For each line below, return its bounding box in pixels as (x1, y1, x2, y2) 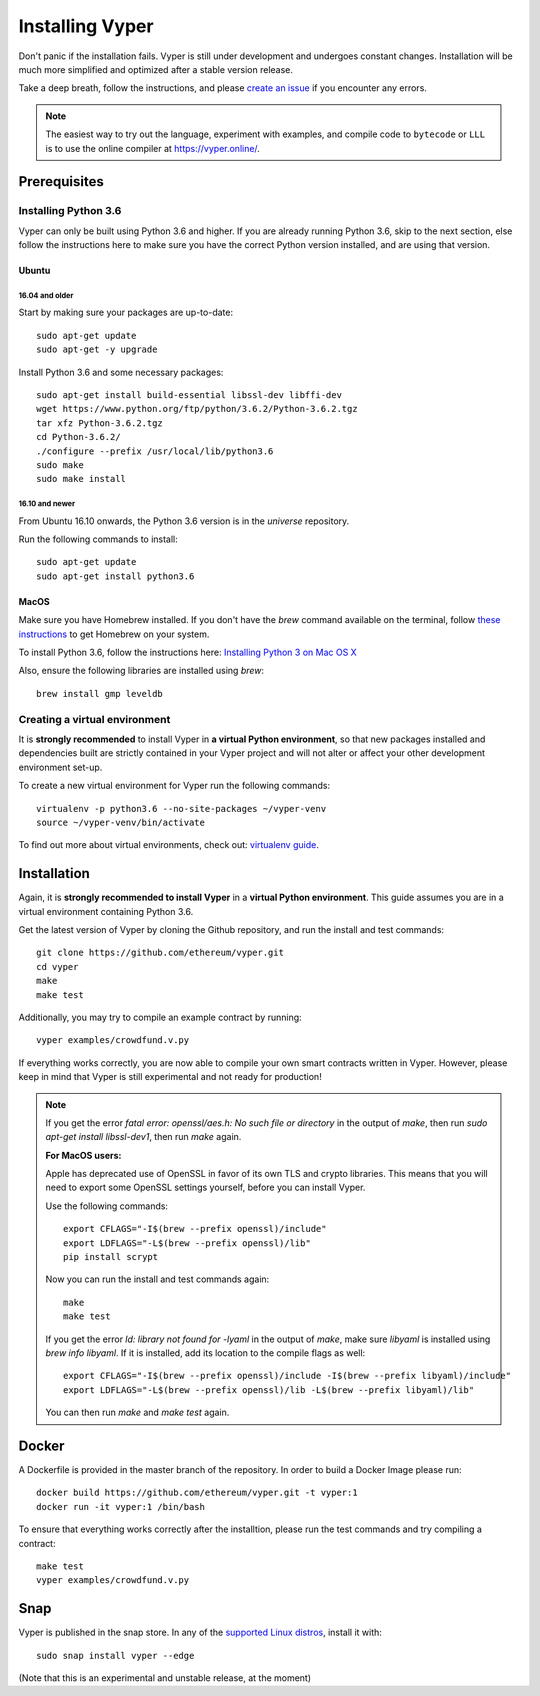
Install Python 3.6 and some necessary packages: (18, 366, 224, 378)
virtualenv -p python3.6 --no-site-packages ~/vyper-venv (36, 803, 327, 814)
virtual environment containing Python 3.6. (18, 905, 194, 917)
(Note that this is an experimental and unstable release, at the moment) (18, 1672, 312, 1684)
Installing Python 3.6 (18, 204, 122, 218)
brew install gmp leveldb (36, 688, 164, 699)
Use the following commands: (45, 1200, 169, 1212)
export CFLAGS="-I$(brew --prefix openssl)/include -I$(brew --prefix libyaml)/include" (63, 1370, 512, 1382)
